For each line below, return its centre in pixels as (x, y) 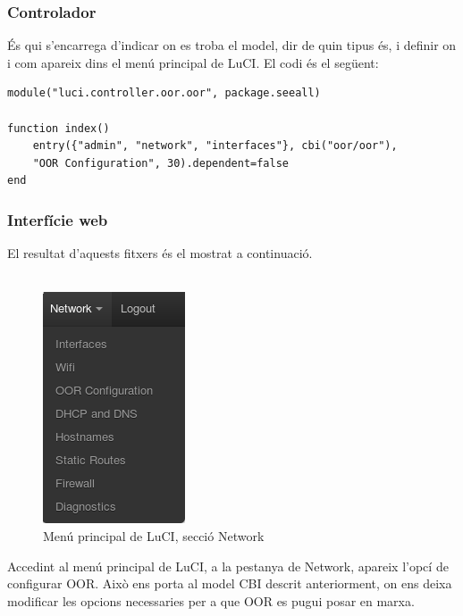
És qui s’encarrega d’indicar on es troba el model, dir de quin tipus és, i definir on (232, 45)
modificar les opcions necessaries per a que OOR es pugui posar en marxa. (211, 600)
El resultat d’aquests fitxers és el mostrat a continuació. (160, 253)
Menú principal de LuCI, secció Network (154, 535)
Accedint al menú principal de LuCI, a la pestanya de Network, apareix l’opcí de (228, 566)
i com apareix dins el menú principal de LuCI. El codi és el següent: (193, 62)
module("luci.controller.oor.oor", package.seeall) (164, 93)
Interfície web (58, 219)
